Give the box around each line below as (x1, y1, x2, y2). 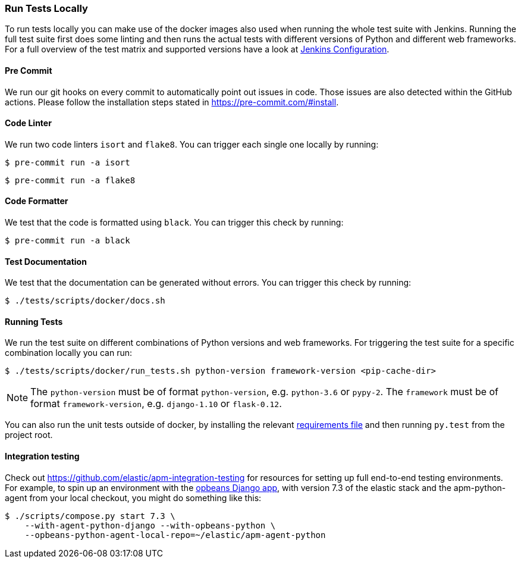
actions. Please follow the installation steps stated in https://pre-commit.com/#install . (5, 96, 339, 107)
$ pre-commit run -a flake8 (5, 175, 136, 185)
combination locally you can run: (5, 348, 133, 358)
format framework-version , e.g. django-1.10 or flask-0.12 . (30, 398, 282, 410)
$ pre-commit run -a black (5, 236, 130, 246)
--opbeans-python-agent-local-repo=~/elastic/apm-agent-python (24, 530, 326, 540)
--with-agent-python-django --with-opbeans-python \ (24, 520, 276, 530)
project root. (5, 430, 53, 440)
